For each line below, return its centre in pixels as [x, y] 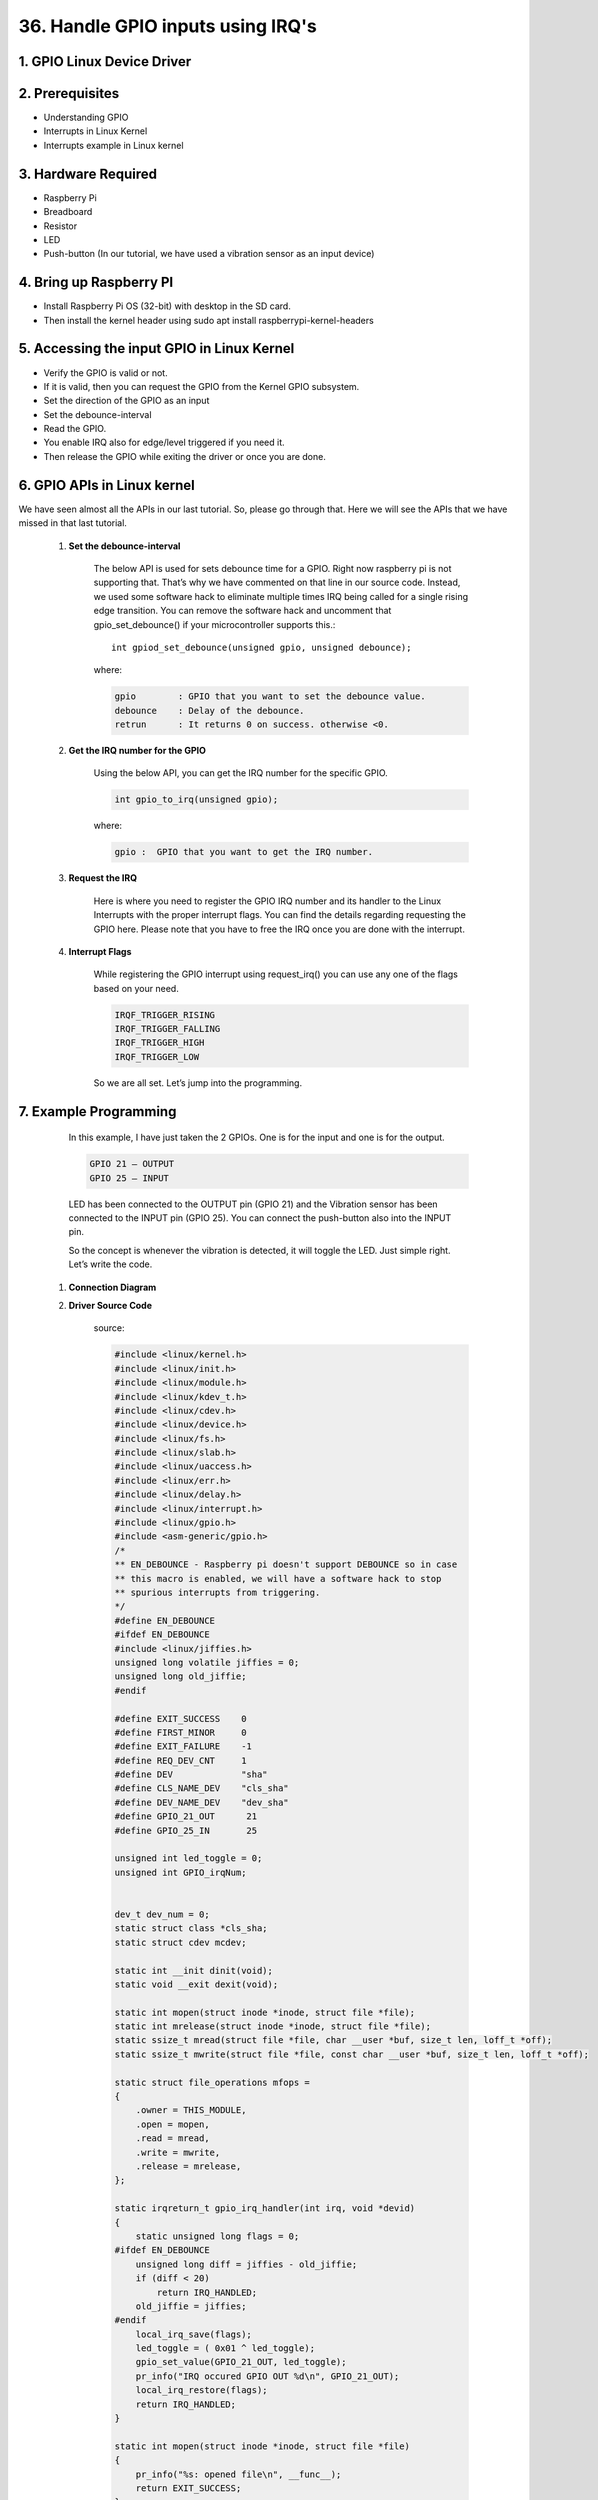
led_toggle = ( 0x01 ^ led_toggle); [225, 2348]
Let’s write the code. [110, 1264]
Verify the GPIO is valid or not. [106, 372]
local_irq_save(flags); [193, 2334]
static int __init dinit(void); [194, 1970]
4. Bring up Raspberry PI [96, 282]
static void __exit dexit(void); [196, 1984]
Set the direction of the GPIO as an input [126, 401]
